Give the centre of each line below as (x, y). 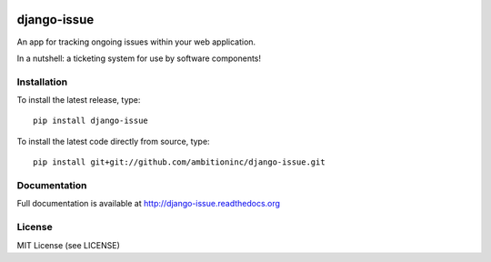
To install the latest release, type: (79, 100)
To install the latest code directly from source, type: (113, 141)
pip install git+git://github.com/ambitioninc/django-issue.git (180, 162)
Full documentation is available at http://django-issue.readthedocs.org (149, 204)
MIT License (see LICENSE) (68, 245)
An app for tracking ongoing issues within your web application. (136, 42)
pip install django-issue (91, 121)
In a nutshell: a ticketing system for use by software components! (139, 58)
